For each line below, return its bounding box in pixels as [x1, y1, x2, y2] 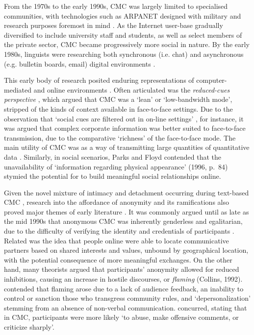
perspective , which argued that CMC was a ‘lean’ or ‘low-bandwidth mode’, [4, 94, 232, 104]
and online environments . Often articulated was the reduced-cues [33, 84, 230, 95]
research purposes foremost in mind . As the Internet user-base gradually [4, 20, 223, 30]
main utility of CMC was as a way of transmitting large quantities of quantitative [4, 142, 250, 152]
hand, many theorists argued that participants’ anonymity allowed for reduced [4, 264, 239, 274]
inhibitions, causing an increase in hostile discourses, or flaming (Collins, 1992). [4, 274, 243, 284]
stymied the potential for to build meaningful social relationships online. [4, 171, 221, 181]
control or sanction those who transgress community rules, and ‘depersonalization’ [4, 293, 251, 303]
